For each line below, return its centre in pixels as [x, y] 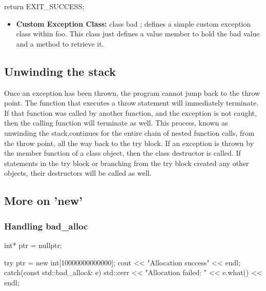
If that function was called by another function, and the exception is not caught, [130, 112]
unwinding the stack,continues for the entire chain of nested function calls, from [129, 132]
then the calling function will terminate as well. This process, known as [116, 123]
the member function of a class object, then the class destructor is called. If [122, 153]
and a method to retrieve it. [60, 43]
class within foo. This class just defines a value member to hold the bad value [138, 34]
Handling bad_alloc [46, 226]
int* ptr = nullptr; [33, 245]
